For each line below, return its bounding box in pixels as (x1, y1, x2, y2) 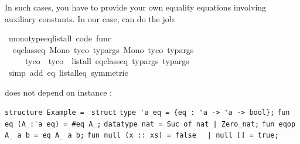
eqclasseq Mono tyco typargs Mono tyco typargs (12, 43, 194, 55)
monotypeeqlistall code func (8, 32, 112, 44)
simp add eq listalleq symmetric (8, 66, 128, 78)
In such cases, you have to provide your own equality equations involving (5, 1, 267, 13)
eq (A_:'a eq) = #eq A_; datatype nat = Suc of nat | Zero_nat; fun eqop (5, 120, 296, 128)
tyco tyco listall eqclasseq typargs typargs (25, 55, 189, 67)
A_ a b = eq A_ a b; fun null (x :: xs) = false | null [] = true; (5, 131, 279, 140)
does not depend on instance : (5, 86, 112, 98)
